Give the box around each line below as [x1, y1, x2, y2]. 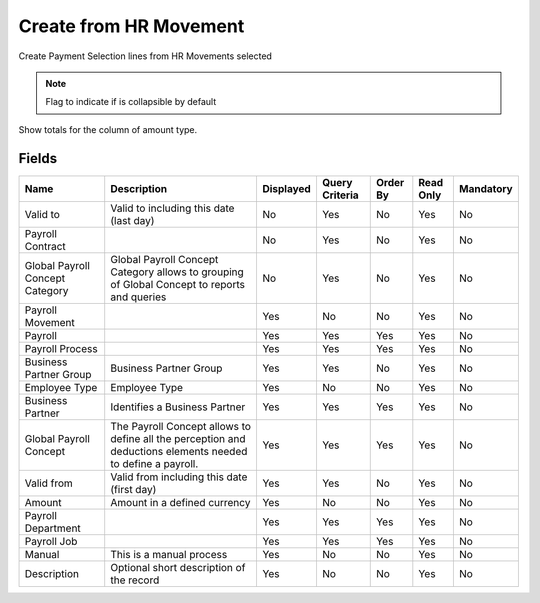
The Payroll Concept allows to [110, 419, 252, 433]
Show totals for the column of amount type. [18, 123, 198, 135]
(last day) [110, 213, 155, 227]
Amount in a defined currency [110, 495, 251, 509]
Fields [18, 150, 58, 167]
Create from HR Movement [18, 15, 245, 37]
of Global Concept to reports [110, 277, 245, 291]
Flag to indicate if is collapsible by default [45, 96, 217, 108]
